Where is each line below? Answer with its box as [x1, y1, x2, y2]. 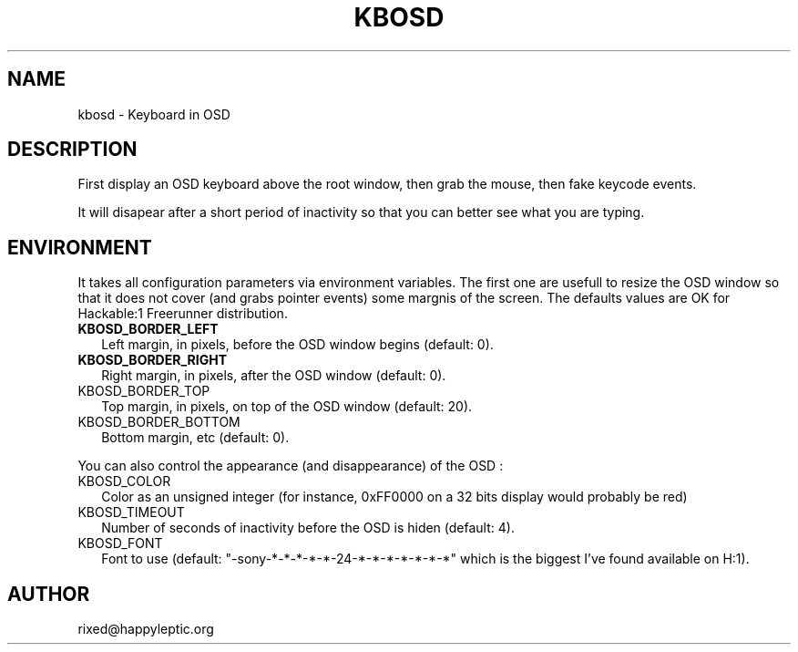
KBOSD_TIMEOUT [77, 504, 185, 521]
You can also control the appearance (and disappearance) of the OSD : [77, 458, 504, 474]
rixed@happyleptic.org [77, 621, 214, 637]
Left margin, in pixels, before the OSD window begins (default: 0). [101, 336, 494, 353]
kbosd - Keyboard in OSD [77, 106, 230, 122]
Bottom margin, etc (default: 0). [101, 429, 290, 446]
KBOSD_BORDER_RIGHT [77, 352, 227, 368]
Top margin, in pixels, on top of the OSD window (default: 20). [101, 398, 473, 415]
